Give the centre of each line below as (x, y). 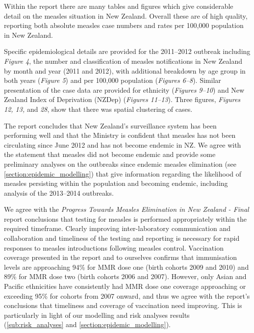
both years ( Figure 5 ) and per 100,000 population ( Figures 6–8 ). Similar (113, 80)
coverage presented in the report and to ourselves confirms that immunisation (121, 257)
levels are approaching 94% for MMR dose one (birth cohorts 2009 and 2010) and (127, 267)
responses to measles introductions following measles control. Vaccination (114, 247)
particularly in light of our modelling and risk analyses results (97, 315)
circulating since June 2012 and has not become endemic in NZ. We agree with (123, 144)
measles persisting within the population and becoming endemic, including (116, 183)
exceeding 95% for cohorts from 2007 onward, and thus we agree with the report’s (127, 295)
